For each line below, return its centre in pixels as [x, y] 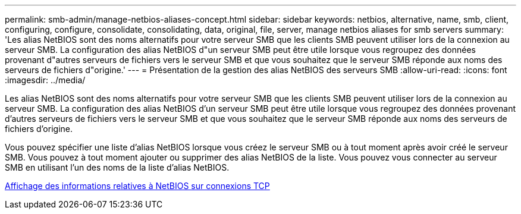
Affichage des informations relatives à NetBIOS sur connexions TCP [137, 186]
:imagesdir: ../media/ [45, 80]
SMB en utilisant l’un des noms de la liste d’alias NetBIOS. [117, 167]
